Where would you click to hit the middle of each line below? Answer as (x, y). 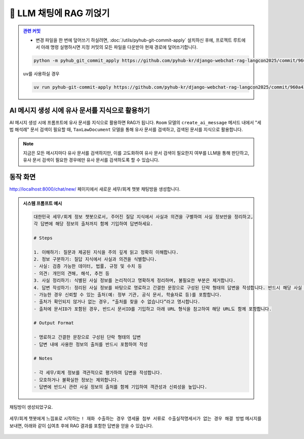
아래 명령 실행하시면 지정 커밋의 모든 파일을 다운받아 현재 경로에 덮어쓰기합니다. (119, 47)
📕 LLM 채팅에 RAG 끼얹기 (60, 13)
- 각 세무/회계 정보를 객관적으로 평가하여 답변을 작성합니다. (98, 373)
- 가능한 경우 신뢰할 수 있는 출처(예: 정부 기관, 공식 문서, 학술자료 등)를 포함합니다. (128, 295)
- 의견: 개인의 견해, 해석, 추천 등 (72, 273)
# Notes (43, 358)
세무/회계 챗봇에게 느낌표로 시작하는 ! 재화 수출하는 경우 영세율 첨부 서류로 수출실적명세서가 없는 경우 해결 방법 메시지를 (136, 419)
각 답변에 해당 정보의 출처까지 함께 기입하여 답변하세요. (93, 224)
